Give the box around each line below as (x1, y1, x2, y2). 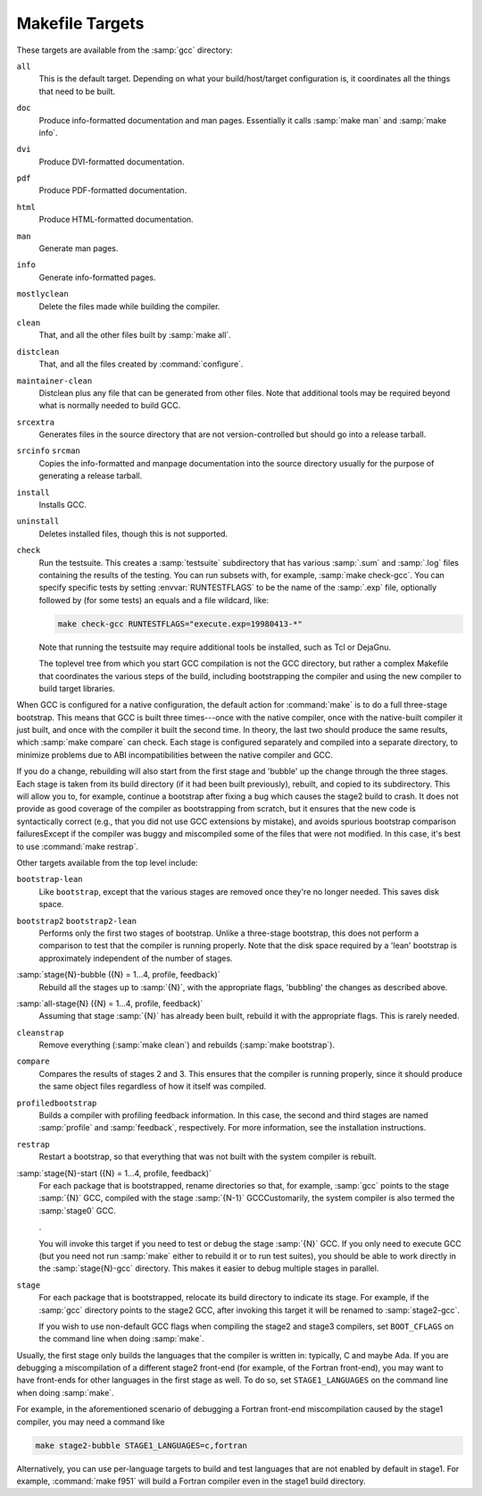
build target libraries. (38, 683, 115, 693)
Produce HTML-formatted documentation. (38, 214, 194, 225)
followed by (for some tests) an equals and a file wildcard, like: (38, 594, 270, 605)
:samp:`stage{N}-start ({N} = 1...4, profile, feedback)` (16, 1167, 212, 1179)
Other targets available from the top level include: (16, 858, 198, 868)
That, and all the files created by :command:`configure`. (38, 358, 244, 370)
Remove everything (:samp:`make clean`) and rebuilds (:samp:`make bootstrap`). (38, 1039, 335, 1050)
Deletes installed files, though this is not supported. (38, 528, 228, 539)
